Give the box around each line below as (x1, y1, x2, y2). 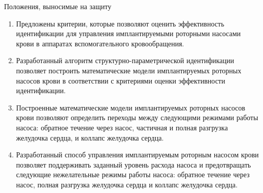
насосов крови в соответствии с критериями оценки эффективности (16, 75, 225, 86)
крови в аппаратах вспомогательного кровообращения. (16, 38, 184, 48)
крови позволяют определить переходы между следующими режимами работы (16, 112, 258, 123)
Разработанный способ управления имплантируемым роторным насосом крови (16, 149, 259, 160)
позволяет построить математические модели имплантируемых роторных (16, 65, 242, 75)
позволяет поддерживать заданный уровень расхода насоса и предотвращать (16, 159, 251, 170)
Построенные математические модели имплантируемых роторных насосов (16, 102, 245, 113)
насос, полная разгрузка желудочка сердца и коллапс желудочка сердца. (16, 179, 238, 189)
